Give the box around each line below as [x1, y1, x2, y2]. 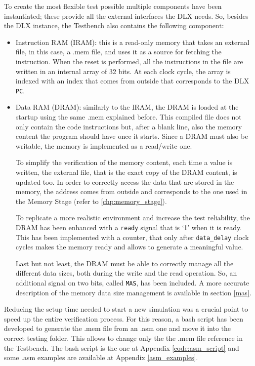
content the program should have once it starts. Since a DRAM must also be [15, 131, 248, 141]
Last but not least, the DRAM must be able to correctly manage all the [15, 258, 234, 268]
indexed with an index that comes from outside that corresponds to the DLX [15, 76, 249, 86]
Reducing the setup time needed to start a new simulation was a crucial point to [4, 304, 248, 314]
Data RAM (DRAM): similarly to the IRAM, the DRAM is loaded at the [15, 102, 239, 112]
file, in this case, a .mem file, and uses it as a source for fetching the [15, 46, 222, 57]
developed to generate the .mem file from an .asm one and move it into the [4, 323, 231, 333]
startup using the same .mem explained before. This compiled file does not [15, 112, 242, 122]
